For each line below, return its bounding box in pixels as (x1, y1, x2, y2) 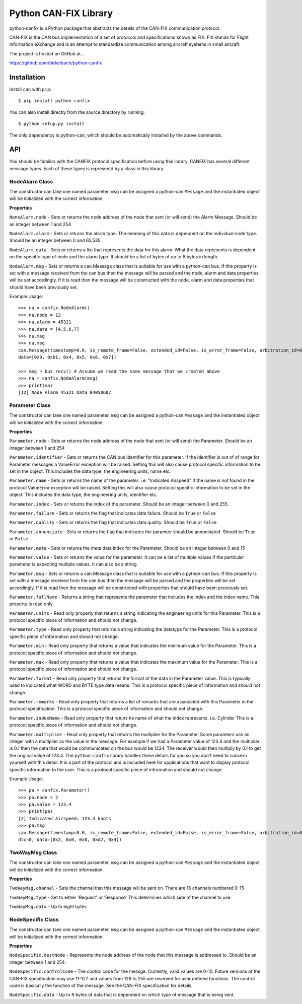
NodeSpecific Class (9, 916, 59, 923)
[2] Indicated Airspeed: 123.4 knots (18, 816, 112, 821)
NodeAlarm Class (9, 178, 53, 185)
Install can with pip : (9, 86, 51, 93)
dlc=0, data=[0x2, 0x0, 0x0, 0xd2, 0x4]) (18, 837, 122, 843)
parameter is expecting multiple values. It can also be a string (9, 561, 137, 567)
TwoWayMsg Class (9, 849, 57, 856)
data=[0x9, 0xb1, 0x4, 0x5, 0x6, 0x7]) (18, 354, 117, 360)
